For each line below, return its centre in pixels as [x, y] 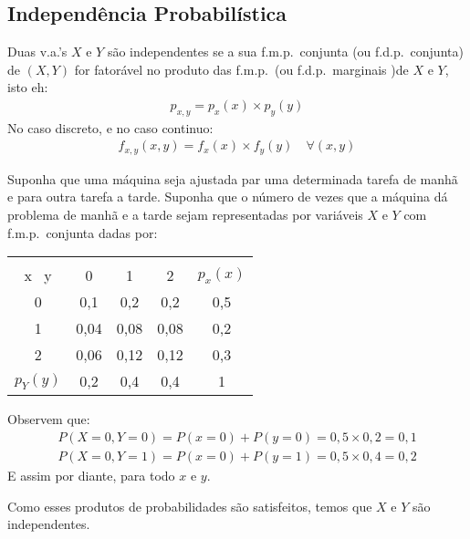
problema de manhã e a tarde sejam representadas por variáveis [185, 215]
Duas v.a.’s [37, 52]
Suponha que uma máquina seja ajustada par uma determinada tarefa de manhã [233, 178]
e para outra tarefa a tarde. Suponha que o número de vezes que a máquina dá [228, 197]
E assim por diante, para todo [91, 475]
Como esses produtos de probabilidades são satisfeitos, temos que [190, 506]
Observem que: [49, 419]
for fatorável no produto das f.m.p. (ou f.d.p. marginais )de [241, 69]
